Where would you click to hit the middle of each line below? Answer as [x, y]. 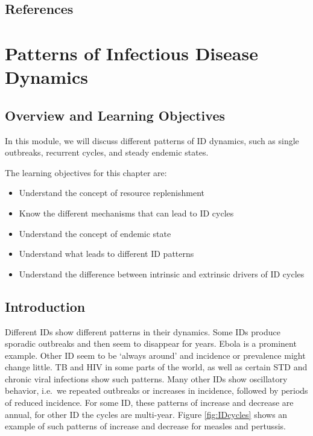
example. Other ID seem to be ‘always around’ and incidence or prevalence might [155, 355]
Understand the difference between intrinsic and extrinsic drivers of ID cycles [162, 273]
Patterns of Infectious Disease [131, 53]
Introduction [45, 306]
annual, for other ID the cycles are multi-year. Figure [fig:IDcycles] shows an [146, 414]
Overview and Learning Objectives [115, 115]
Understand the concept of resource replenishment [112, 193]
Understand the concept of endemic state [95, 233]
